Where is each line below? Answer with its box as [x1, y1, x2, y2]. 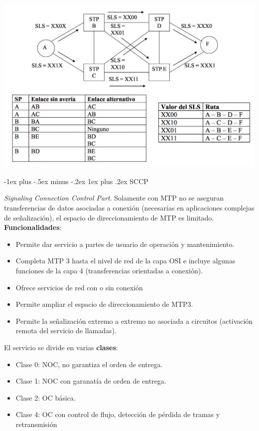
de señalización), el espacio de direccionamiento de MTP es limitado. [4, 212, 214, 222]
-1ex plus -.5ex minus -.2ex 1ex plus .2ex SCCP [4, 176, 148, 186]
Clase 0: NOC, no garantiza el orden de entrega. [15, 359, 163, 369]
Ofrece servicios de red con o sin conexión [15, 282, 143, 292]
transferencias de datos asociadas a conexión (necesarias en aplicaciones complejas [4, 203, 255, 213]
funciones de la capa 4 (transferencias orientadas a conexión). [15, 265, 203, 276]
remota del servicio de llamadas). [15, 325, 117, 336]
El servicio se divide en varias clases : [4, 342, 118, 353]
